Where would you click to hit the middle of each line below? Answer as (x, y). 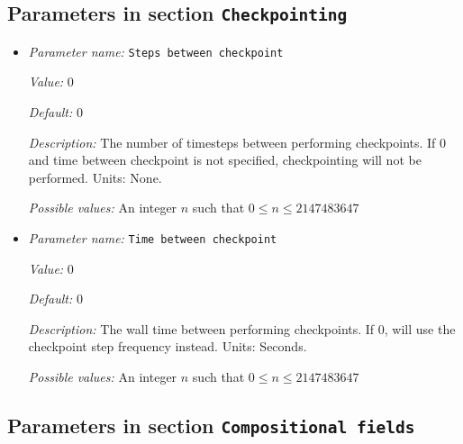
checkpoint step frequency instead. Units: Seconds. (168, 346)
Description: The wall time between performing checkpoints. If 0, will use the (242, 328)
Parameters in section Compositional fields (211, 426)
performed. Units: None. (95, 177)
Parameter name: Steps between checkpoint (156, 51)
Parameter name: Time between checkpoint (153, 238)
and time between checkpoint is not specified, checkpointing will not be (225, 160)
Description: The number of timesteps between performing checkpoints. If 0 (237, 142)
